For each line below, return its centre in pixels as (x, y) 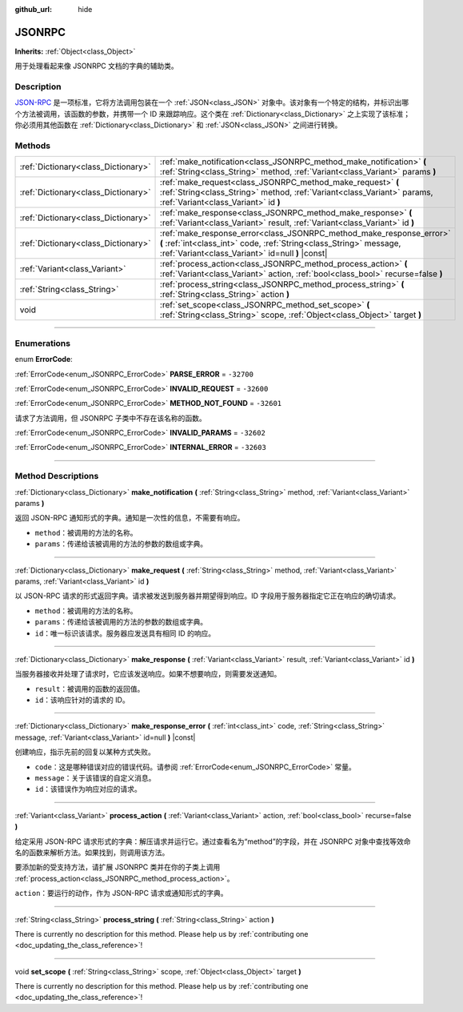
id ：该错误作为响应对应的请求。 (88, 789)
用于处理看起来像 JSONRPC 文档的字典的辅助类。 (97, 66)
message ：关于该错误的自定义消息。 (95, 778)
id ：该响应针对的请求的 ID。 (82, 700)
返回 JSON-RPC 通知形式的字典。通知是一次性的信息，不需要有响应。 (130, 518)
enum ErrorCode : (44, 359)
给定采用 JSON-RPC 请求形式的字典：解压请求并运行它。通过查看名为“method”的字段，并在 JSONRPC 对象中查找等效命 (213, 841)
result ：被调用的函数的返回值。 (90, 689)
